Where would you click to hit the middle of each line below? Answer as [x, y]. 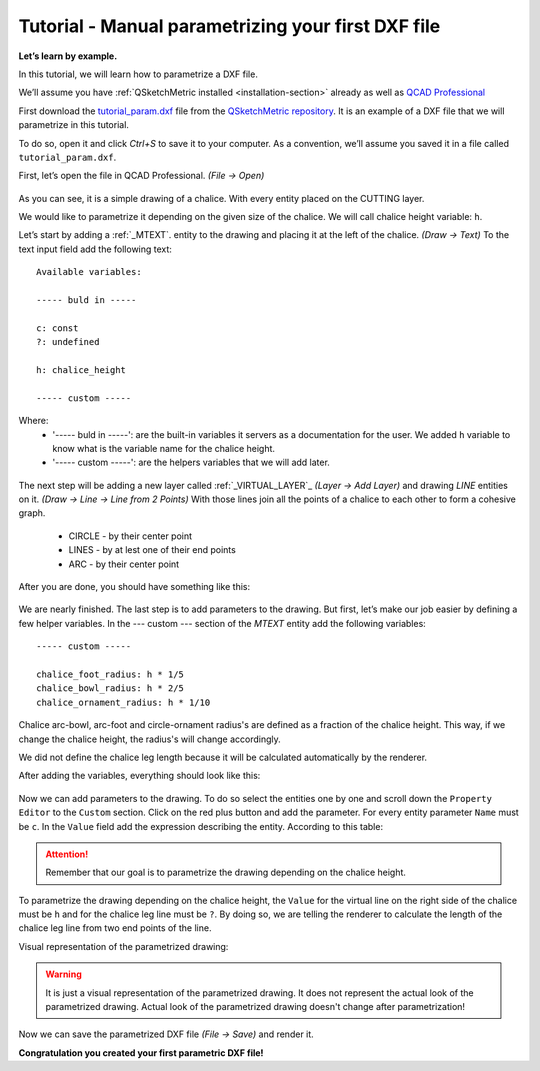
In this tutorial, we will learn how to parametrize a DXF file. [138, 74]
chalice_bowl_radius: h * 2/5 [110, 688]
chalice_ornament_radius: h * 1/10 [123, 702]
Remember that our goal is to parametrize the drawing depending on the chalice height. [226, 872]
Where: [33, 421]
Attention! [67, 854]
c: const [57, 328]
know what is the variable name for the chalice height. [163, 448]
